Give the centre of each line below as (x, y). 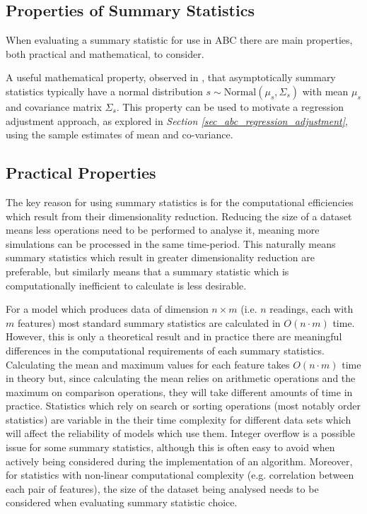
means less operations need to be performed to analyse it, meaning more (163, 230)
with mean (325, 91)
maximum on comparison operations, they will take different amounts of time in (179, 392)
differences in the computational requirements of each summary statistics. (165, 350)
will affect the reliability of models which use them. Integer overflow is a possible (180, 433)
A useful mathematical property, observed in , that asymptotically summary (171, 77)
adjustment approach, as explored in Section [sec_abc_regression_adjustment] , (177, 120)
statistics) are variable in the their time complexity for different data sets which (179, 419)
